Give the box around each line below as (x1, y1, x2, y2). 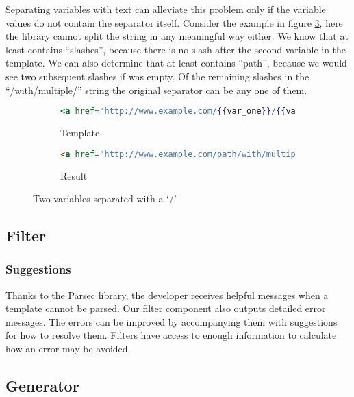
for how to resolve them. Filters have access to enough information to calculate (5, 328, 337, 342)
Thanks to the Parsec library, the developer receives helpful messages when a (5, 287, 329, 302)
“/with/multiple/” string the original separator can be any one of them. (5, 82, 307, 97)
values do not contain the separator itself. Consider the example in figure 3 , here (5, 15, 343, 29)
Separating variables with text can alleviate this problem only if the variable (5, 2, 326, 16)
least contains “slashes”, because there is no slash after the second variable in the (5, 42, 346, 56)
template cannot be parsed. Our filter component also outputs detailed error (5, 301, 326, 315)
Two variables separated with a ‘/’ (33, 191, 177, 206)
